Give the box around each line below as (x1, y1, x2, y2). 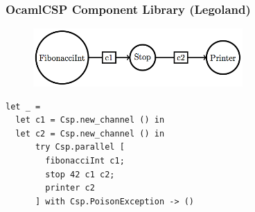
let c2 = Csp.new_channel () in (15, 128, 165, 139)
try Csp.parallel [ (35, 142, 125, 152)
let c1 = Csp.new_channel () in (15, 115, 165, 125)
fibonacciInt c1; (45, 156, 125, 166)
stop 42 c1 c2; (45, 169, 115, 179)
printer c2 (45, 183, 95, 193)
